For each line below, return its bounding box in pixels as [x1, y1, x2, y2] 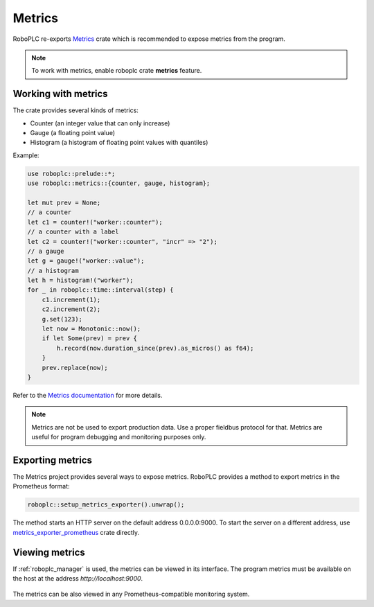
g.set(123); [42, 315, 83, 323]
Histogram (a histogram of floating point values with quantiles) [30, 139, 208, 147]
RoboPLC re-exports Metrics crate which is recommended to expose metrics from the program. [12, 35, 285, 43]
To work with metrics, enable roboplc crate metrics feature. [31, 67, 202, 75]
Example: [12, 151, 39, 159]
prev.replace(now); [42, 364, 109, 371]
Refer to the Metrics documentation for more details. [12, 391, 163, 399]
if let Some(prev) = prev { [42, 335, 138, 342]
